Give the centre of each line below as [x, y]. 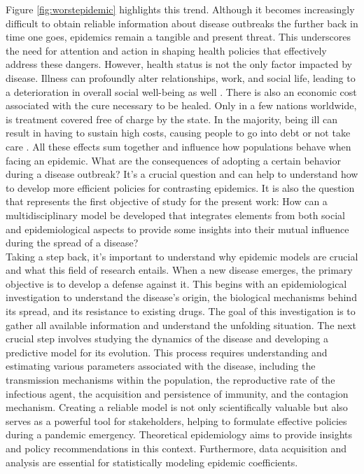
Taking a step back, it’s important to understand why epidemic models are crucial [182, 256]
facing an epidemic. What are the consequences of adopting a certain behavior [173, 160]
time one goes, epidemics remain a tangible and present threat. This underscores [178, 37]
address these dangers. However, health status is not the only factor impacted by [179, 64]
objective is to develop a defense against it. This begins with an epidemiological [176, 283]
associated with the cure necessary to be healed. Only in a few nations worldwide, [181, 105]
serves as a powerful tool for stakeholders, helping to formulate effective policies [176, 420]
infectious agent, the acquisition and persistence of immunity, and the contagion [177, 393]
